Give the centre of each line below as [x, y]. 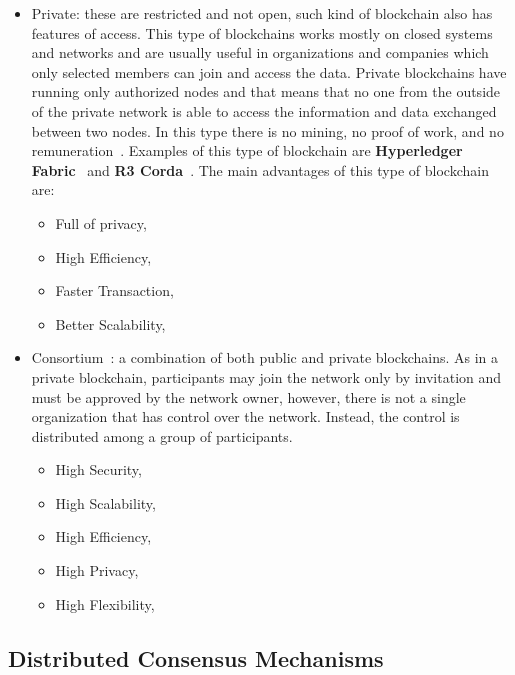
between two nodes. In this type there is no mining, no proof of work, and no [267, 130]
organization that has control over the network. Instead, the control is [245, 416]
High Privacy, [97, 570]
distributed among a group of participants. [162, 435]
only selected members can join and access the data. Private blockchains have [269, 71]
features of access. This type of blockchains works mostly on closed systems [262, 32]
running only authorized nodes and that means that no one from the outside [266, 91]
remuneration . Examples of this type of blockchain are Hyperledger [247, 150]
